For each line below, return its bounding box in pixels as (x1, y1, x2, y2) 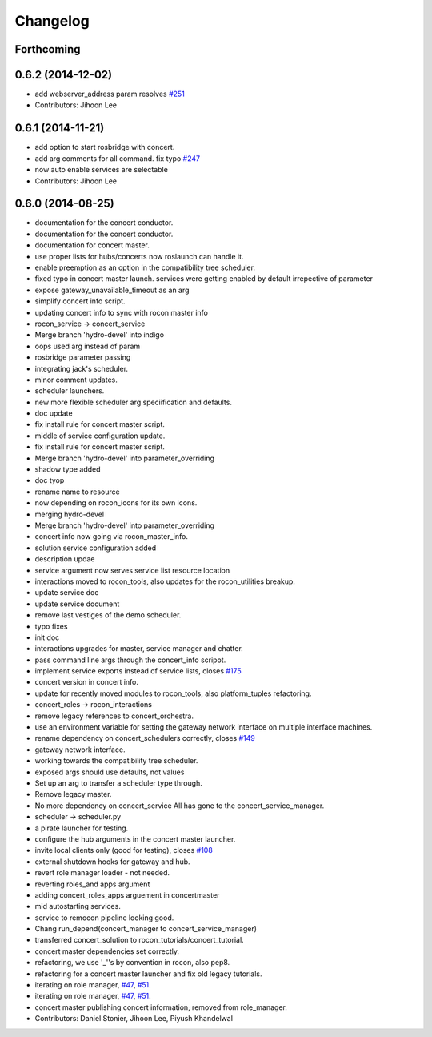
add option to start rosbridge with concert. (34, 143, 175, 152)
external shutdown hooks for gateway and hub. (34, 857, 191, 866)
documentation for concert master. (34, 240, 150, 250)
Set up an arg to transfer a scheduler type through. (34, 778, 203, 788)
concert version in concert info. (34, 677, 139, 687)
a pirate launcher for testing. (34, 823, 129, 833)
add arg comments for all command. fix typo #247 (34, 153, 200, 163)
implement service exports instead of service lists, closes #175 (34, 666, 242, 676)
